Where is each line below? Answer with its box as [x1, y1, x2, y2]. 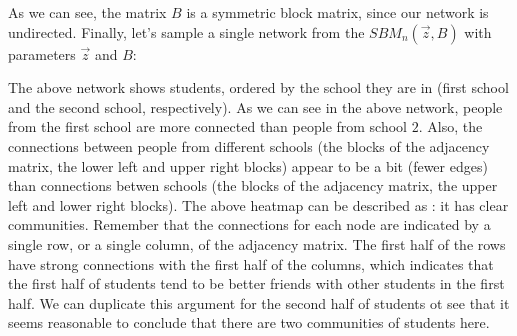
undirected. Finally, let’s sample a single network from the [8, 21, 365, 42]
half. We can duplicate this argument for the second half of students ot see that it [8, 292, 510, 313]
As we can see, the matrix [8, 2, 167, 22]
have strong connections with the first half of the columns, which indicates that [8, 253, 494, 274]
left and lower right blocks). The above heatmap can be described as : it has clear [8, 194, 509, 215]
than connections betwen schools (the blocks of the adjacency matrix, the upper [8, 175, 498, 196]
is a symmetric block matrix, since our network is [186, 2, 489, 22]
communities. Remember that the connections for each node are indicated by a [8, 214, 491, 235]
